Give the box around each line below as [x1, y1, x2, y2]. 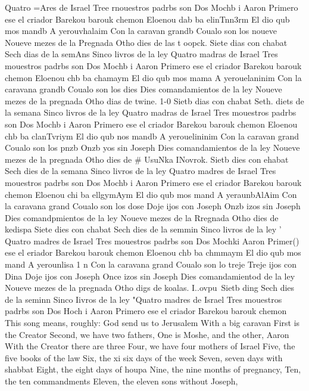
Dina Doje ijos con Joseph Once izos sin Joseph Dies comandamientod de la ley [5, 269, 295, 282]
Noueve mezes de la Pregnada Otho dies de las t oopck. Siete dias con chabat [5, 36, 288, 48]
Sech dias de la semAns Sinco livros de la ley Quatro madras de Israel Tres [5, 48, 278, 60]
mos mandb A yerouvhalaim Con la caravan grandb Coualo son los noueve [5, 24, 277, 37]
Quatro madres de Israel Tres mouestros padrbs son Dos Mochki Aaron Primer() [5, 234, 299, 247]
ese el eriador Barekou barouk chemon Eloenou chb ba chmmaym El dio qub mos [5, 246, 301, 259]
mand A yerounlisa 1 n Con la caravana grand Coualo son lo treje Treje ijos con [5, 258, 297, 271]
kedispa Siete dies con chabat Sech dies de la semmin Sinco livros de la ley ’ [5, 223, 282, 235]
